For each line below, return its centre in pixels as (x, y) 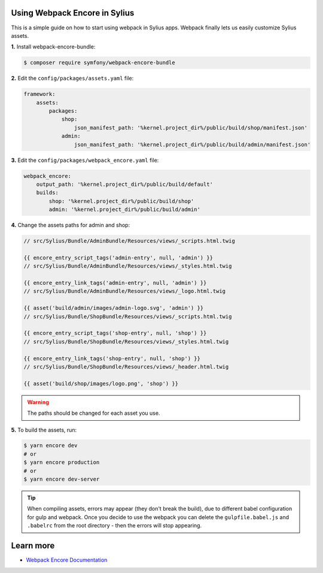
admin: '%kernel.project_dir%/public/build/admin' (124, 209)
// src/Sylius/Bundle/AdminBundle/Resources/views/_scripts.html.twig (129, 241)
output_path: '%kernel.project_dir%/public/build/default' (125, 184)
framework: (39, 94)
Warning (38, 402)
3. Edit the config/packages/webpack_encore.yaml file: (85, 160)
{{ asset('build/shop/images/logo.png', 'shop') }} (101, 383)
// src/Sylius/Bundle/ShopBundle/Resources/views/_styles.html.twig (126, 341)
